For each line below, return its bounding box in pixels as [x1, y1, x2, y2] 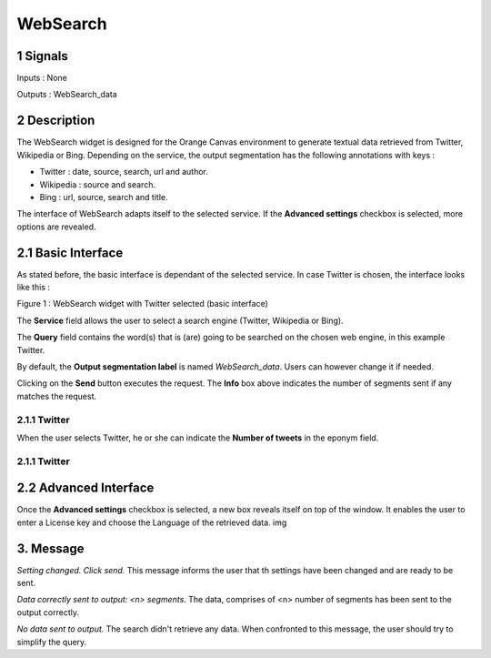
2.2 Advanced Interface [16, 481, 155, 496]
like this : [16, 282, 50, 292]
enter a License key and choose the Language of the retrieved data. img [16, 517, 287, 528]
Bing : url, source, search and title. [39, 191, 168, 202]
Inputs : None [16, 73, 67, 84]
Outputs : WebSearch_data [16, 89, 117, 100]
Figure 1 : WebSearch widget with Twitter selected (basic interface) [16, 299, 268, 309]
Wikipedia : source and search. [39, 178, 156, 190]
